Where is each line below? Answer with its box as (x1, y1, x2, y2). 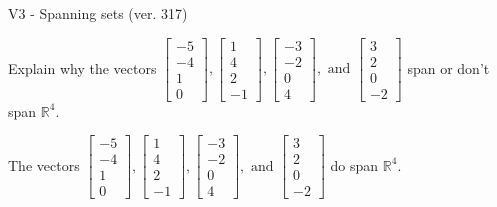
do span (330, 154, 379, 175)
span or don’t (407, 57, 490, 78)
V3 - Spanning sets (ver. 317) (8, 3, 188, 23)
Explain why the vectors (8, 57, 157, 78)
